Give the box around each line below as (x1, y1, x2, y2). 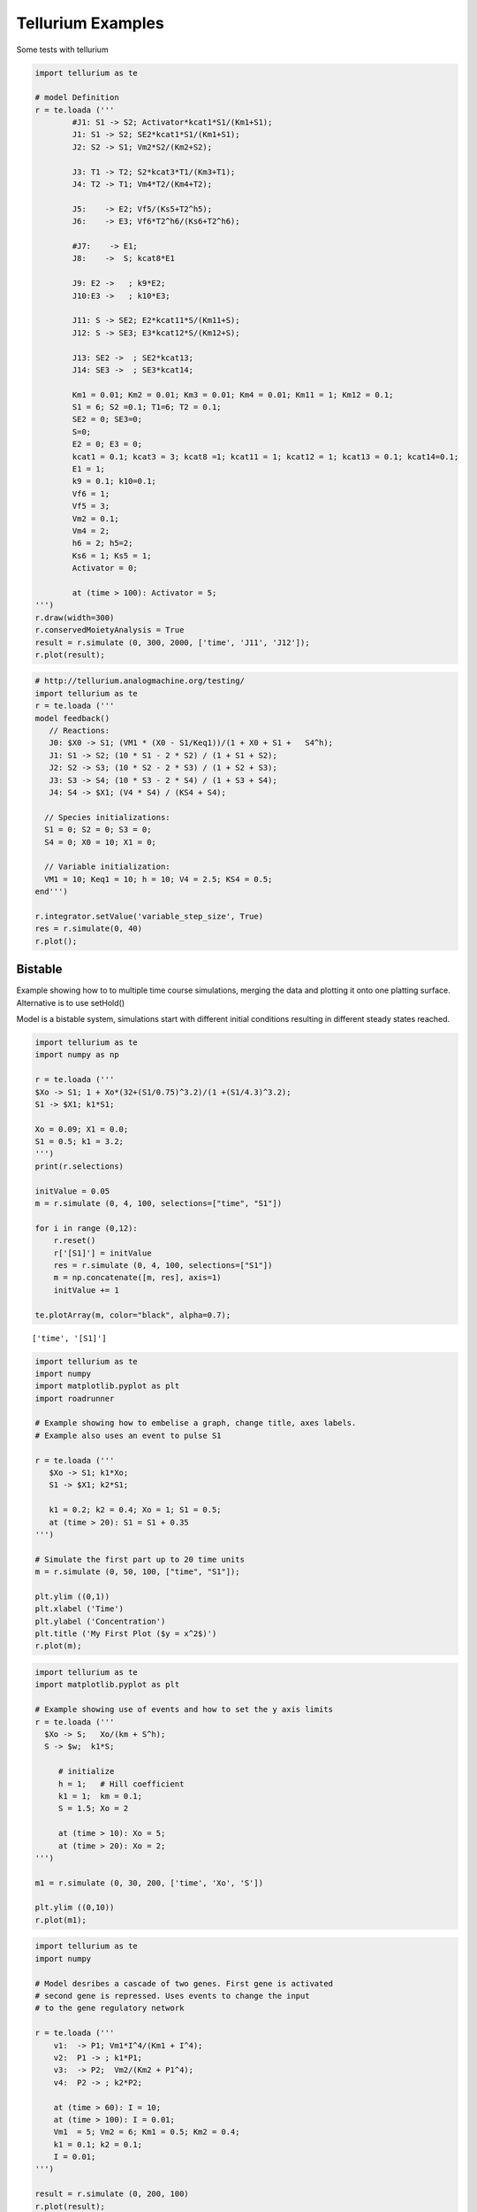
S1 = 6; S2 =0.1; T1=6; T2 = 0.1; (72, 403, 222, 412)
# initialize (57, 1766, 115, 1777)
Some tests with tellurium (16, 44, 110, 55)
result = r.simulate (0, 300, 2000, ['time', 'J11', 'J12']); (34, 637, 310, 648)
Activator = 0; (72, 563, 139, 573)
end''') (34, 887, 68, 897)
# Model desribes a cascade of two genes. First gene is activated (34, 1978, 334, 1988)
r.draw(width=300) (34, 612, 115, 623)
